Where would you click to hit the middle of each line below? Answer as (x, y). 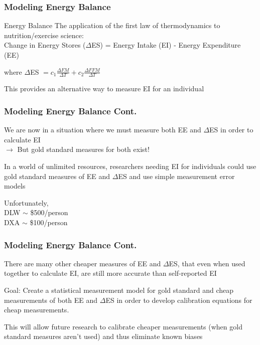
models (15, 186)
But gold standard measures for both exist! (83, 149)
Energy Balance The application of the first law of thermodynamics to (112, 25)
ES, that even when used (207, 263)
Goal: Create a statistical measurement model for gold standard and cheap (119, 290)
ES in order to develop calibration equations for (179, 300)
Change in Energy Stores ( (45, 45)
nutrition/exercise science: (44, 35)
